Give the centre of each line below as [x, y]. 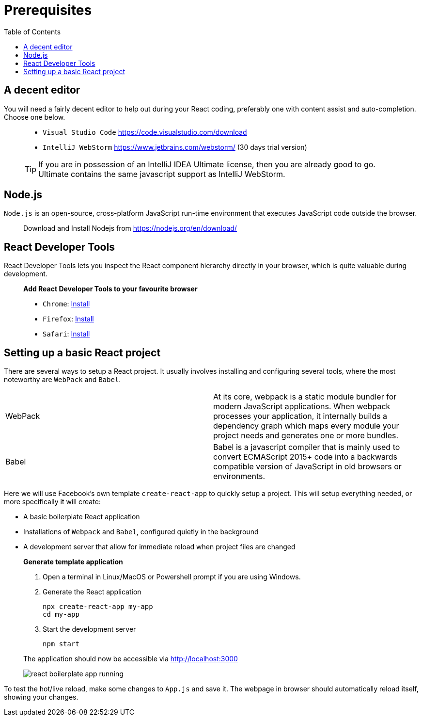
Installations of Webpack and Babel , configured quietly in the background [141, 532]
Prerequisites [48, 10]
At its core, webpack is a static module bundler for [305, 397]
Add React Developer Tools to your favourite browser [110, 289]
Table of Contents [32, 32]
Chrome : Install [66, 304]
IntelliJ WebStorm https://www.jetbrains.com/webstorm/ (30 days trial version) [175, 147]
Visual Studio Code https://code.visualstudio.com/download [145, 132]
